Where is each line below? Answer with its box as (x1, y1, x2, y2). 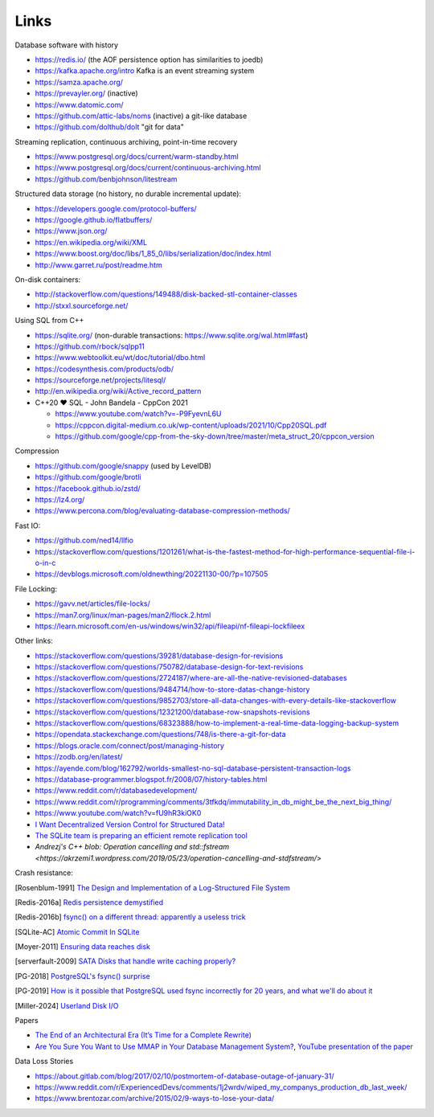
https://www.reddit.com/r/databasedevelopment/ (35, 786, 198, 796)
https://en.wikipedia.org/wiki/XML (35, 237, 148, 247)
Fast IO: (14, 521, 41, 530)
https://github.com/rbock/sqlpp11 (35, 342, 145, 351)
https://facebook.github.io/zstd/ (35, 483, 141, 493)
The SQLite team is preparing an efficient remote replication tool (35, 830, 248, 840)
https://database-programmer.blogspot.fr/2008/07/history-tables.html (35, 774, 268, 784)
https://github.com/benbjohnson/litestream (35, 174, 178, 184)
